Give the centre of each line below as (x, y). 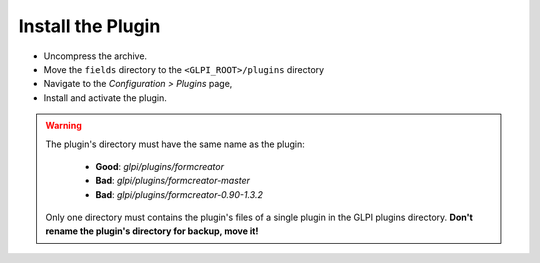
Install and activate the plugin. (105, 97)
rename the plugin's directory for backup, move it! (152, 231)
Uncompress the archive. (95, 56)
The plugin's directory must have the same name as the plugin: (175, 144)
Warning (63, 126)
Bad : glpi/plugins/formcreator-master (172, 181)
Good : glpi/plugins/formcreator (160, 166)
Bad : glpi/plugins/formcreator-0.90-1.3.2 (179, 194)
